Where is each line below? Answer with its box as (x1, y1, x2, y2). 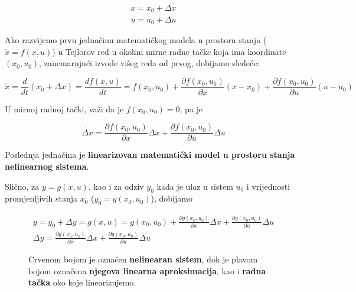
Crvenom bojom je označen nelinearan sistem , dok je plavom (28, 253, 258, 265)
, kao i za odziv (88, 180, 144, 192)
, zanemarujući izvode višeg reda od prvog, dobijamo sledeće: (39, 57, 260, 69)
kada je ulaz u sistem (156, 180, 233, 192)
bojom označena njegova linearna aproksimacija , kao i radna (28, 264, 266, 277)
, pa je (179, 102, 203, 115)
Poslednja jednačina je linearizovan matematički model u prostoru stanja (5, 148, 295, 161)
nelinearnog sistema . (5, 160, 89, 173)
